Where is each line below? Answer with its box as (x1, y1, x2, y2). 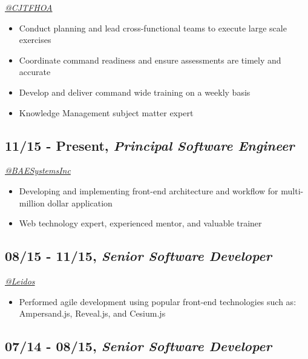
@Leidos (5, 274, 35, 287)
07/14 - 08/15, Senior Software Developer (5, 337, 272, 355)
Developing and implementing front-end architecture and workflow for (19, 184, 278, 197)
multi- (281, 184, 304, 197)
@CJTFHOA (5, 1, 53, 13)
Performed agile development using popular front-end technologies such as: (19, 295, 297, 308)
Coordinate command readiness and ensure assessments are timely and (19, 53, 281, 66)
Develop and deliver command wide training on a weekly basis (19, 85, 251, 98)
